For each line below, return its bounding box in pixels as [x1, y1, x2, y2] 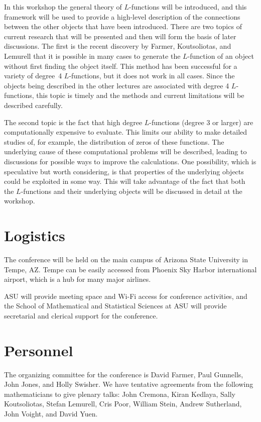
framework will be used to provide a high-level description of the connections [4, 11, 240, 22]
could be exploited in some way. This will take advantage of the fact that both [4, 176, 245, 186]
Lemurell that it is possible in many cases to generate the [4, 50, 181, 61]
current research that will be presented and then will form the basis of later [4, 31, 236, 41]
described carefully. [4, 99, 63, 110]
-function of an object [187, 50, 254, 61]
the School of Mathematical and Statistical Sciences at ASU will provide [4, 300, 227, 311]
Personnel [4, 340, 73, 360]
